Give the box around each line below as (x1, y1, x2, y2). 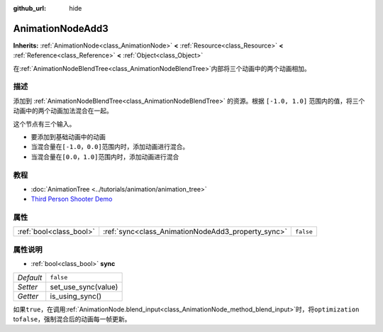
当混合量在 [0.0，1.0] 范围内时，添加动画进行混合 (30, 153, 179, 161)
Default (17, 272, 43, 282)
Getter (17, 291, 39, 301)
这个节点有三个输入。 (13, 119, 76, 128)
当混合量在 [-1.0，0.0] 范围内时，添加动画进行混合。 (30, 143, 189, 151)
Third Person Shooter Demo (30, 195, 113, 204)
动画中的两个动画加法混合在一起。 (13, 106, 113, 115)
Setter (17, 282, 38, 292)
